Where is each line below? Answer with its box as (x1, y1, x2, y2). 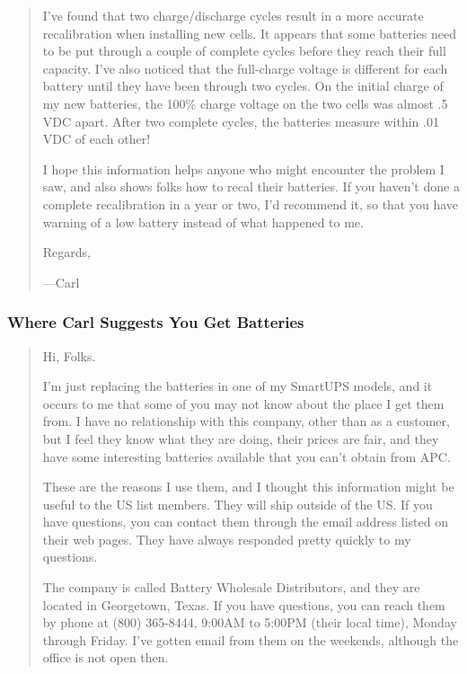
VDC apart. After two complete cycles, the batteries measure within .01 (42, 111, 439, 130)
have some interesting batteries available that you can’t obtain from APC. (42, 447, 451, 466)
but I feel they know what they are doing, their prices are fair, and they (42, 429, 439, 448)
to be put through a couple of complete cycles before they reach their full (42, 41, 446, 60)
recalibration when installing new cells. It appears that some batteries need (42, 23, 456, 42)
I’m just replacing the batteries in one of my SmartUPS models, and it (42, 377, 433, 395)
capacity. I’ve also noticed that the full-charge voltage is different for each (42, 58, 448, 77)
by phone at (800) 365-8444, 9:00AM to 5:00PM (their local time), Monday (42, 613, 457, 632)
